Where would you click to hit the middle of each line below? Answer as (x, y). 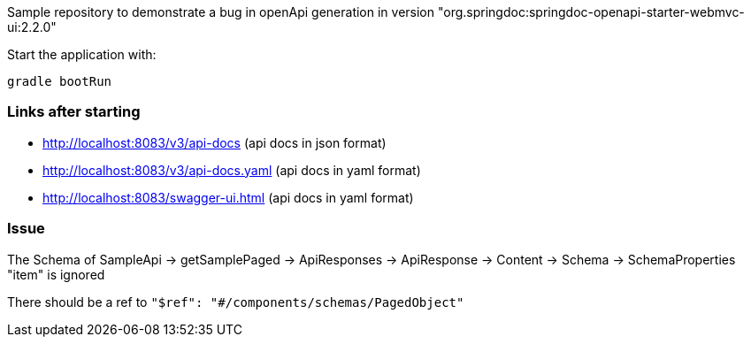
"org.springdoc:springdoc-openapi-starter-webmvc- (591, 12)
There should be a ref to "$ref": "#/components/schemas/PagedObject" (236, 302)
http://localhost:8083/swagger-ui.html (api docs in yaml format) (228, 197)
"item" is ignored (56, 274)
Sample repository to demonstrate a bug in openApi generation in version (221, 12)
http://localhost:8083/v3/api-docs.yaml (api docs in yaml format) (232, 170)
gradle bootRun (60, 81)
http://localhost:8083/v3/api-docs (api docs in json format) (215, 142)
